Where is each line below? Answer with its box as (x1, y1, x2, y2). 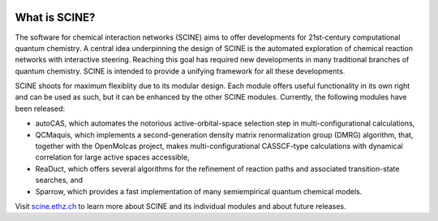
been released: (15, 104, 66, 113)
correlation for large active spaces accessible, (35, 152, 190, 162)
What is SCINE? (15, 11, 96, 24)
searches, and (35, 175, 84, 185)
